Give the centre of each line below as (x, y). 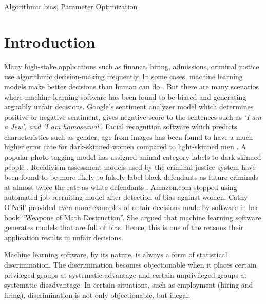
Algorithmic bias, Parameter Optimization (71, 6)
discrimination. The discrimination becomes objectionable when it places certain (130, 264)
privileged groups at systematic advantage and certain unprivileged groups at (126, 274)
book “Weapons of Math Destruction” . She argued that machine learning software (133, 217)
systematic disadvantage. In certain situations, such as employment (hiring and (129, 285)
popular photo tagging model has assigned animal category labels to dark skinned (133, 157)
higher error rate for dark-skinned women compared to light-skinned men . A (125, 147)
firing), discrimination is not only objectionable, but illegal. (97, 294)
